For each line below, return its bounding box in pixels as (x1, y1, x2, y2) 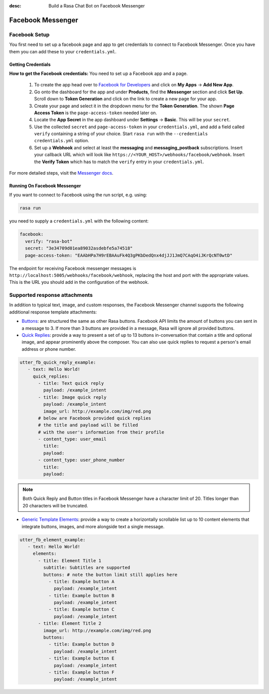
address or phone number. (21, 346, 77, 352)
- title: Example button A (48, 579, 115, 584)
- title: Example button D (48, 642, 115, 647)
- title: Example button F (48, 669, 115, 675)
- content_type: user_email (38, 437, 107, 442)
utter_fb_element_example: (19, 537, 86, 542)
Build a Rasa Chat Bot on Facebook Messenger (48, 3, 145, 8)
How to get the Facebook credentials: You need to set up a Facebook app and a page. (9, 70, 188, 76)
